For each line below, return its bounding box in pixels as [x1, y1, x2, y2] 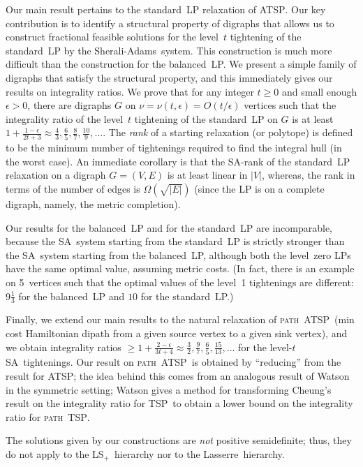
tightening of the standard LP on [134, 111, 278, 126]
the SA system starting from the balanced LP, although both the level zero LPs [6, 247, 351, 262]
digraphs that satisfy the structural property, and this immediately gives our [6, 70, 333, 84]
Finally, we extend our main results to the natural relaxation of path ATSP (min [6, 312, 355, 327]
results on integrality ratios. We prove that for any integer [6, 84, 254, 98]
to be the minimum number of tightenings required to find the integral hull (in [6, 140, 342, 155]
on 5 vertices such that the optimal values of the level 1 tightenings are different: [6, 274, 354, 289]
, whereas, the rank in [261, 168, 355, 182]
